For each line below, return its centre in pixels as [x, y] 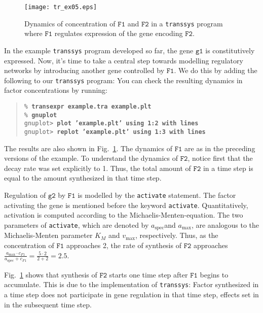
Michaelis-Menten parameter [48, 235]
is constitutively [230, 50]
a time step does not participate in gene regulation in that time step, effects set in [131, 294]
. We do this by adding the [216, 70]
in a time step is [228, 168]
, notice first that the [220, 158]
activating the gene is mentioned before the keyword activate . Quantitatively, [126, 205]
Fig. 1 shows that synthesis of [51, 274]
